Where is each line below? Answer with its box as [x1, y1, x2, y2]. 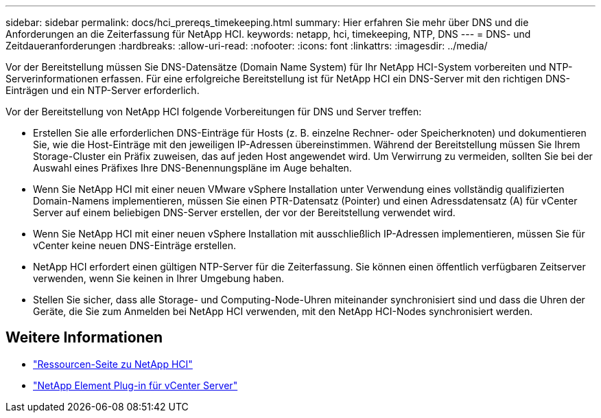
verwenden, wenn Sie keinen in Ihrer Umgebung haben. [33, 272, 284, 284]
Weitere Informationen [5, 329, 163, 347]
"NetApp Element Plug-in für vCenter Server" [33, 379, 238, 391]
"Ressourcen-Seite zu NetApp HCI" [33, 358, 193, 370]
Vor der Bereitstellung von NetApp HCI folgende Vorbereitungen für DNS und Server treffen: [5, 106, 422, 117]
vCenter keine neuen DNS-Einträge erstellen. [33, 240, 236, 251]
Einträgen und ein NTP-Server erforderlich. [5, 84, 200, 96]
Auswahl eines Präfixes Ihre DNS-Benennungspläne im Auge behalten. [33, 162, 352, 174]
